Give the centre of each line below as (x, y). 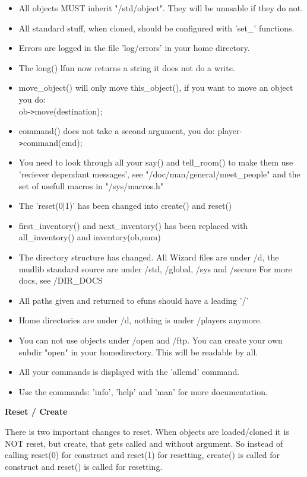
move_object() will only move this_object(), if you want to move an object (156, 88)
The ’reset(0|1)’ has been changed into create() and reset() (125, 206)
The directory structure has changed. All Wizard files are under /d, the (149, 257)
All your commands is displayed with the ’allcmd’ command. (129, 372)
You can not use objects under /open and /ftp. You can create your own (151, 340)
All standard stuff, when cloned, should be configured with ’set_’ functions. (156, 28)
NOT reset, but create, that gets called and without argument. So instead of (144, 443)
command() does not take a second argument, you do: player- (131, 131)
